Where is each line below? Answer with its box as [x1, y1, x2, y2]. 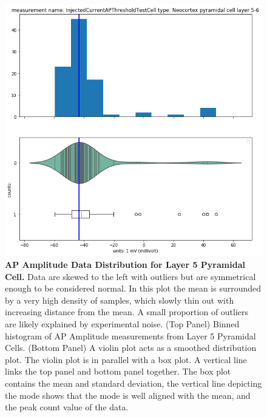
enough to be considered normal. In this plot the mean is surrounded [5, 282, 262, 295]
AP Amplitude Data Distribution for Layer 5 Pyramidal [5, 258, 245, 270]
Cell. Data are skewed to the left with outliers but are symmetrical [5, 270, 256, 282]
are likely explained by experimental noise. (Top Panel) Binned [5, 317, 240, 330]
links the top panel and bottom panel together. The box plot [5, 365, 231, 378]
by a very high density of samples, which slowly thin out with [5, 293, 234, 306]
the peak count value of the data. [5, 401, 129, 413]
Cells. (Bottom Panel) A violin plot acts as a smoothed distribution [5, 341, 257, 354]
